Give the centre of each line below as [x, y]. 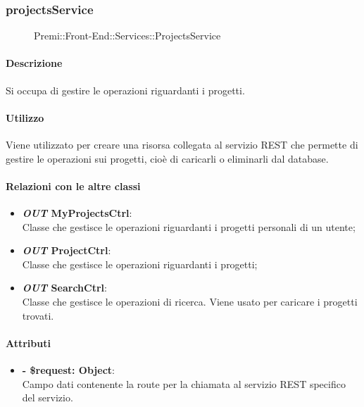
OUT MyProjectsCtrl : [77, 212]
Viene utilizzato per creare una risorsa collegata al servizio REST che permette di [182, 144]
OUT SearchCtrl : [64, 288]
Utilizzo [25, 117]
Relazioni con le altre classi [73, 186]
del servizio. [48, 397]
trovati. [38, 315]
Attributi [28, 343]
